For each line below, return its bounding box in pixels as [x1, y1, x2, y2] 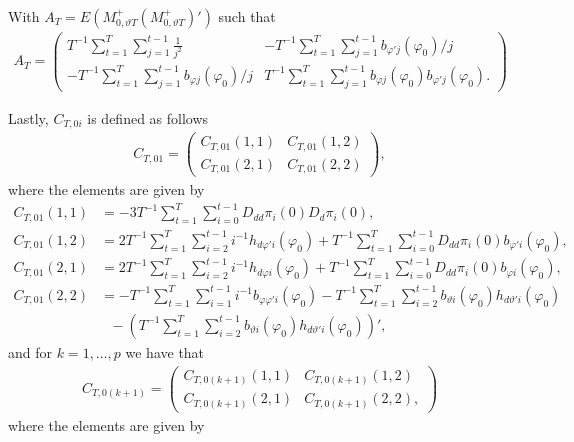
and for [8, 341, 53, 362]
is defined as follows [87, 107, 209, 128]
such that [218, 6, 276, 26]
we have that [125, 341, 205, 362]
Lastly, [8, 107, 49, 128]
